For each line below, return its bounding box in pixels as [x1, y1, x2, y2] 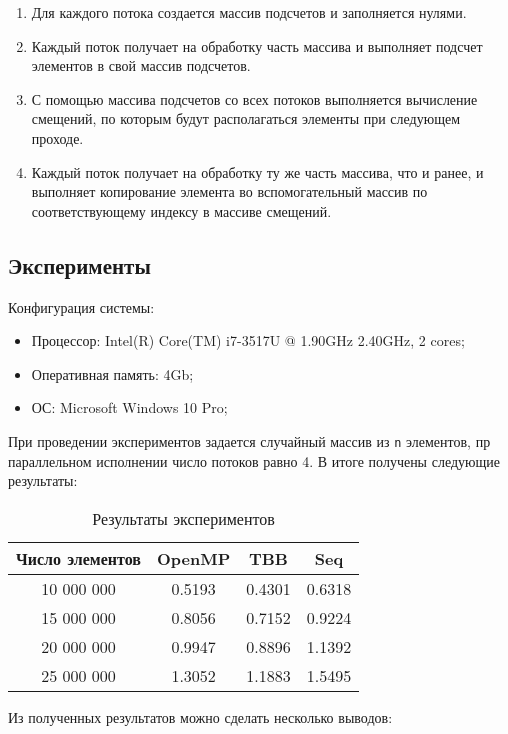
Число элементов [16, 546, 141, 570]
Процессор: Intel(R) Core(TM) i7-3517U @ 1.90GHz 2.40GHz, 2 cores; [31, 330, 465, 351]
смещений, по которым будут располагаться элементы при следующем [31, 108, 461, 129]
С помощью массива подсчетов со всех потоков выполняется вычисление [31, 88, 478, 109]
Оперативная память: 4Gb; [31, 363, 194, 384]
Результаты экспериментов [92, 506, 275, 530]
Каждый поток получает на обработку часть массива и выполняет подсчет [31, 35, 483, 56]
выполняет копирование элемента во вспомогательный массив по [31, 181, 428, 202]
